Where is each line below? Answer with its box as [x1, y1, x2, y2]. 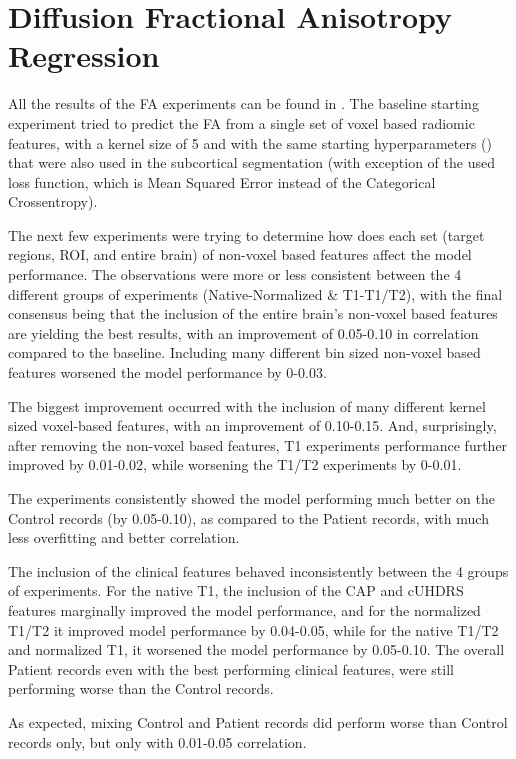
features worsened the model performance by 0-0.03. [8, 362, 327, 383]
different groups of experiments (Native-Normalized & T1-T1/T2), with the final [8, 283, 503, 304]
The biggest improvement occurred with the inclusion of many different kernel [8, 395, 486, 416]
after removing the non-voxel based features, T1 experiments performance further [8, 434, 508, 455]
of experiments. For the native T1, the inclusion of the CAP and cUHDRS [8, 580, 464, 601]
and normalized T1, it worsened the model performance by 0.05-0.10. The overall [8, 639, 505, 660]
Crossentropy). [8, 191, 98, 212]
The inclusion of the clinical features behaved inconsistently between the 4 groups [8, 560, 509, 581]
